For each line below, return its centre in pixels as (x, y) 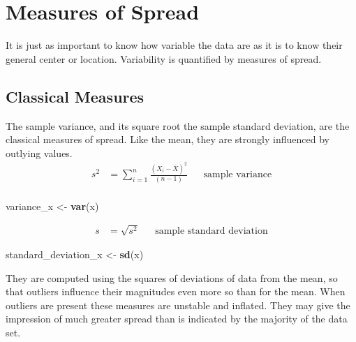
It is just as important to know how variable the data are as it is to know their (174, 45)
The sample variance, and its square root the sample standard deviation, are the (178, 125)
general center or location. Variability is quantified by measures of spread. (164, 58)
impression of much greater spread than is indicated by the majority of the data (177, 319)
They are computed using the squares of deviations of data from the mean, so (172, 277)
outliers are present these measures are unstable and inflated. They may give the (178, 305)
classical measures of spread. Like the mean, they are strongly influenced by (168, 139)
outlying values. (39, 153)
